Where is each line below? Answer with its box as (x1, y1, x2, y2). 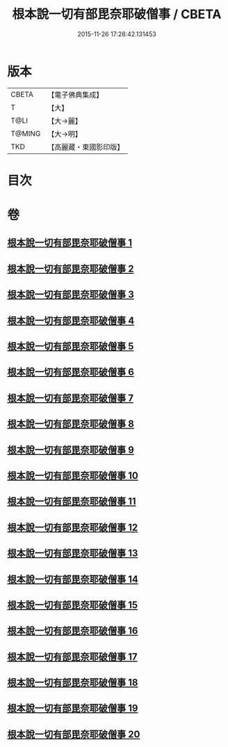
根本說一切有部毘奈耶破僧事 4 (7, 314, 135, 326)
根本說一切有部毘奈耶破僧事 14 (7, 573, 139, 585)
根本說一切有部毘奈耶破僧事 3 (7, 288, 134, 300)
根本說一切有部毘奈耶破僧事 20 (7, 728, 140, 740)
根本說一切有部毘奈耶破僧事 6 (7, 367, 134, 378)
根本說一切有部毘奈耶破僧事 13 (7, 548, 138, 560)
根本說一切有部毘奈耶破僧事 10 (7, 470, 139, 482)
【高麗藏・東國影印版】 (47, 142, 124, 152)
